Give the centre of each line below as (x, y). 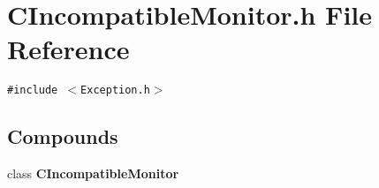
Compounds (63, 136)
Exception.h (115, 90)
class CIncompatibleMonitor (93, 173)
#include (33, 90)
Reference (68, 49)
